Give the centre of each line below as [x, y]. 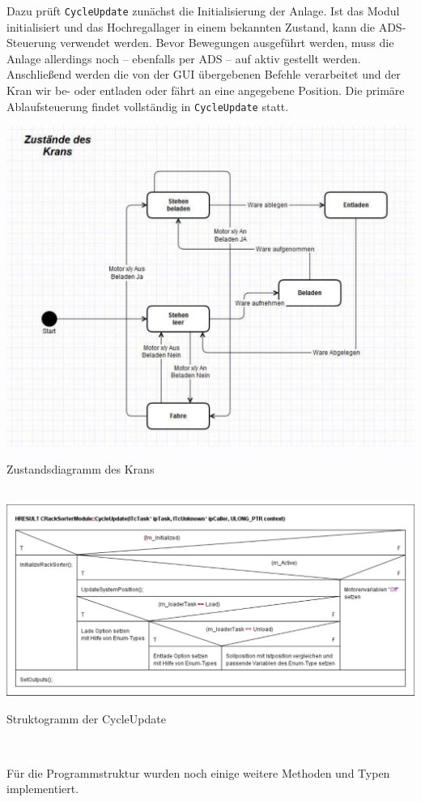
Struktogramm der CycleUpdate [86, 718]
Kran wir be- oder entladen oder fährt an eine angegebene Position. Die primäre [206, 90]
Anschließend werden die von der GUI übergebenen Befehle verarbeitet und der [204, 74]
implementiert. [43, 789]
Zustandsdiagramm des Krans [81, 469]
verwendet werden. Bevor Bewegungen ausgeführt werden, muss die [227, 43]
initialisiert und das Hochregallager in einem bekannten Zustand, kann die [191, 26]
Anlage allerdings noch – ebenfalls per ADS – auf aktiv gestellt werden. [184, 58]
